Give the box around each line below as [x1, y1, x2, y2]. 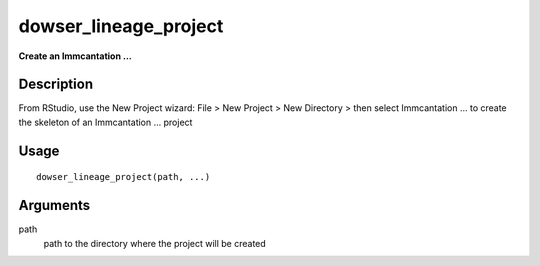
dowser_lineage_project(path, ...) [36, 171, 211, 183]
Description [18, 76, 94, 93]
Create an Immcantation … [18, 50, 132, 62]
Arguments [18, 197, 91, 214]
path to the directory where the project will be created [43, 237, 267, 249]
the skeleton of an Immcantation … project [18, 116, 193, 128]
